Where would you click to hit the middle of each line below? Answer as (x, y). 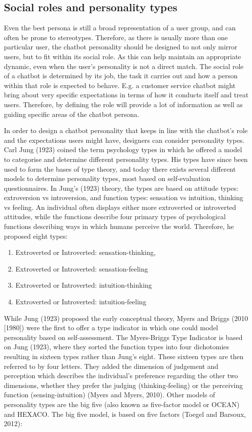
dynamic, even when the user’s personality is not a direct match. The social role (124, 66)
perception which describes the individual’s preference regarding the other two (121, 375)
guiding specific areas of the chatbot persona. (72, 114)
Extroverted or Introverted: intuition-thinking (84, 285)
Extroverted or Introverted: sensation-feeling (82, 268)
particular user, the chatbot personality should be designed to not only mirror (121, 47)
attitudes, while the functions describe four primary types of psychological (115, 216)
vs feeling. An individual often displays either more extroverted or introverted (120, 207)
